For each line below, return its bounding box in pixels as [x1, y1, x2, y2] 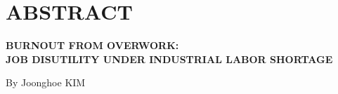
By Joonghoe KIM [6, 75, 86, 90]
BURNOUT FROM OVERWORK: [6, 38, 179, 53]
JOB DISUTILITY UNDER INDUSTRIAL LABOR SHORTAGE [6, 51, 333, 66]
